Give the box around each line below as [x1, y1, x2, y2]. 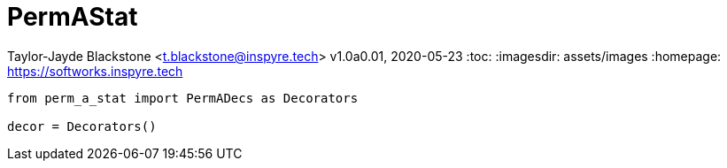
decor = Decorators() [7, 118, 157, 134]
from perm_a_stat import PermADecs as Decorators [7, 90, 359, 105]
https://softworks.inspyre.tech [7, 63, 183, 79]
